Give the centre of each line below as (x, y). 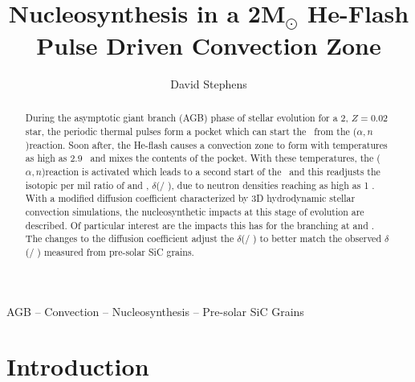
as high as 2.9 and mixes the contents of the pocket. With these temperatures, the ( (203, 158)
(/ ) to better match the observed (311, 238)
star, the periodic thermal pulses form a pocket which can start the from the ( (191, 131)
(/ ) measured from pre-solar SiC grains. (110, 251)
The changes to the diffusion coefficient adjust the (130, 238)
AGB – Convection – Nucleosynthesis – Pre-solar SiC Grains (155, 311)
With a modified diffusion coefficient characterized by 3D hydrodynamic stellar (190, 198)
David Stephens (209, 84)
